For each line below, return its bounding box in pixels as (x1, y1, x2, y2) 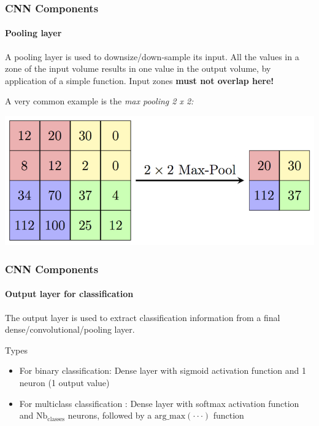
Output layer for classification (5, 287, 134, 300)
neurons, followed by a (67, 409, 152, 422)
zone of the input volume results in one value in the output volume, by (5, 62, 271, 75)
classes (47, 416, 65, 422)
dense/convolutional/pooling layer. (5, 323, 135, 336)
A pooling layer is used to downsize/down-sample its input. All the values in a (5, 50, 299, 63)
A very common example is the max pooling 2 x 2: (5, 95, 194, 107)
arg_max (154, 412, 186, 421)
